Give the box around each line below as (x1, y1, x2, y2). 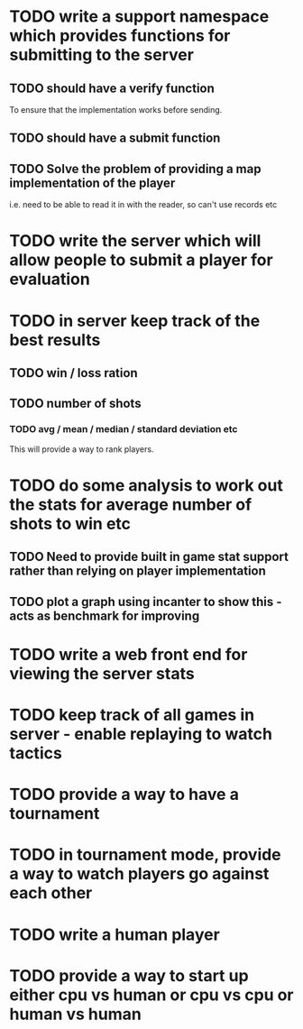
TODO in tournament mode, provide (9, 845, 281, 865)
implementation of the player (9, 175, 176, 190)
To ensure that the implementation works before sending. (9, 105, 223, 115)
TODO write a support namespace (9, 6, 270, 27)
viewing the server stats (9, 663, 196, 684)
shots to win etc (9, 513, 132, 534)
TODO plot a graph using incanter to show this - (9, 593, 282, 610)
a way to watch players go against (9, 864, 270, 885)
